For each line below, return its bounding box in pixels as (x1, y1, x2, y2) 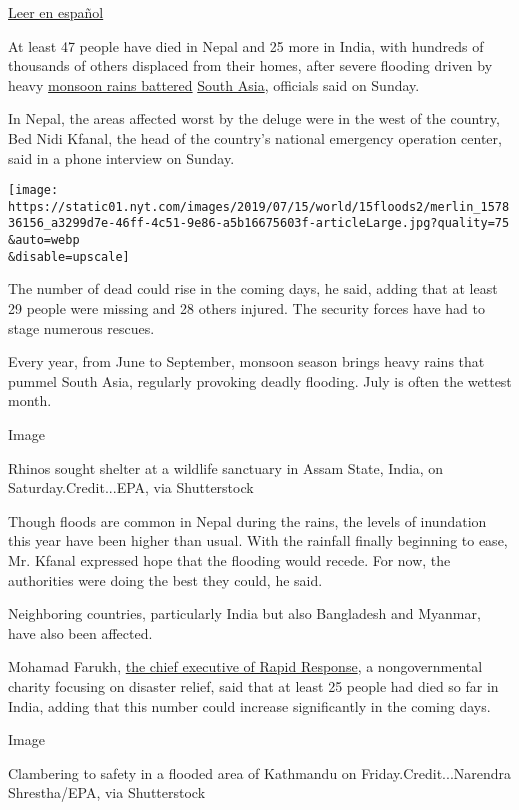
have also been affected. (8, 622, 153, 643)
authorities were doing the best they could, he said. (8, 569, 323, 590)
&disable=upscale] (8, 249, 130, 264)
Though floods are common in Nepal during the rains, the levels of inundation (8, 510, 487, 531)
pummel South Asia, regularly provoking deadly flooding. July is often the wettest (8, 370, 512, 391)
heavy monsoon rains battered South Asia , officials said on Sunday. (8, 74, 420, 95)
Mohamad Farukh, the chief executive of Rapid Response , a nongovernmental (8, 656, 483, 677)
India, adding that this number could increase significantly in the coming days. (8, 695, 491, 716)
